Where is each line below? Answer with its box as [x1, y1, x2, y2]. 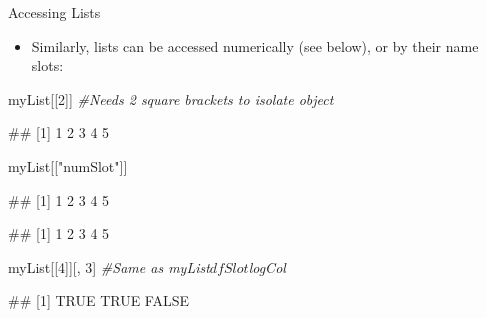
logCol [248, 256, 286, 277]
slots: [31, 55, 64, 76]
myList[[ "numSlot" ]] [8, 155, 128, 176]
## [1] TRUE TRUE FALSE [8, 290, 190, 311]
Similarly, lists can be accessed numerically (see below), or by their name [31, 35, 479, 56]
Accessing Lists [8, 2, 101, 22]
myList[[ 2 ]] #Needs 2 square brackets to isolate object [8, 88, 334, 109]
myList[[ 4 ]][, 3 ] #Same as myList [8, 256, 210, 277]
